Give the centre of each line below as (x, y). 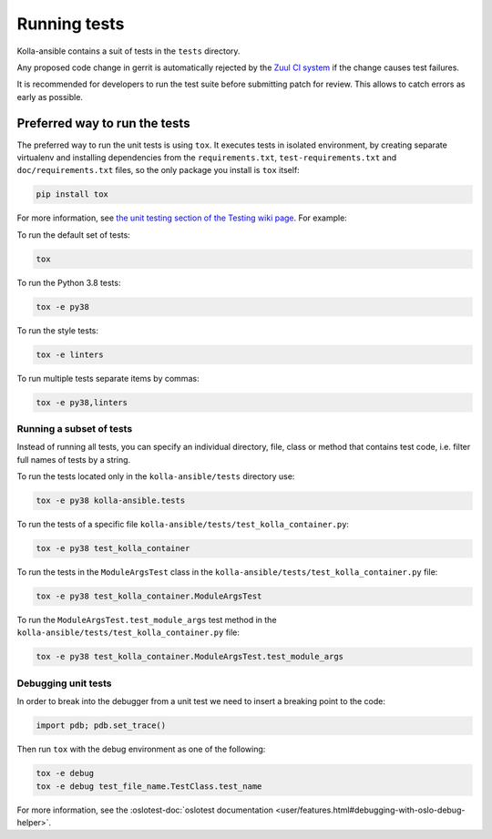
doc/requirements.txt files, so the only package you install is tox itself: (158, 170)
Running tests (71, 24)
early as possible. (50, 97)
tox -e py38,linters (82, 402)
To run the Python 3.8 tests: (69, 282)
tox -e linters (70, 354)
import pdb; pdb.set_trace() (101, 726)
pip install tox (72, 194)
